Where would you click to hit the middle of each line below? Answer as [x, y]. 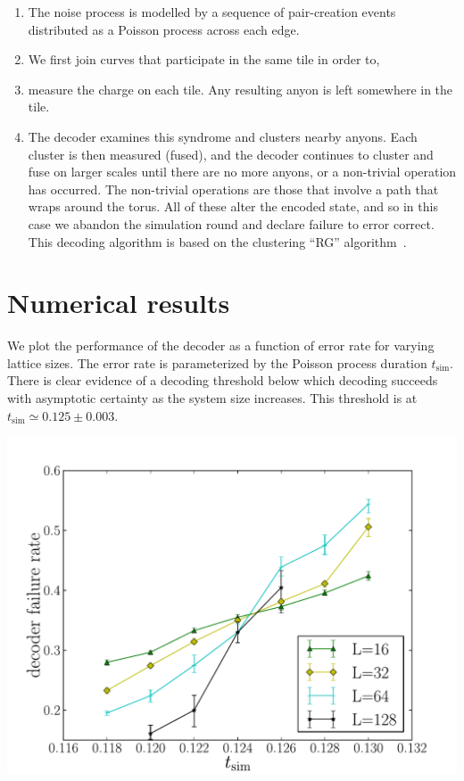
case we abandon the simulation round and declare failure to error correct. [231, 223]
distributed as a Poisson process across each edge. [164, 29]
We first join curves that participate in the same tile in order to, [204, 59]
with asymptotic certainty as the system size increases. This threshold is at [212, 398]
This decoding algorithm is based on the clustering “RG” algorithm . [217, 241]
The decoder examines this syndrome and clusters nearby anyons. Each [223, 136]
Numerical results [119, 303]
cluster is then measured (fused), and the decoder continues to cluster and [231, 154]
